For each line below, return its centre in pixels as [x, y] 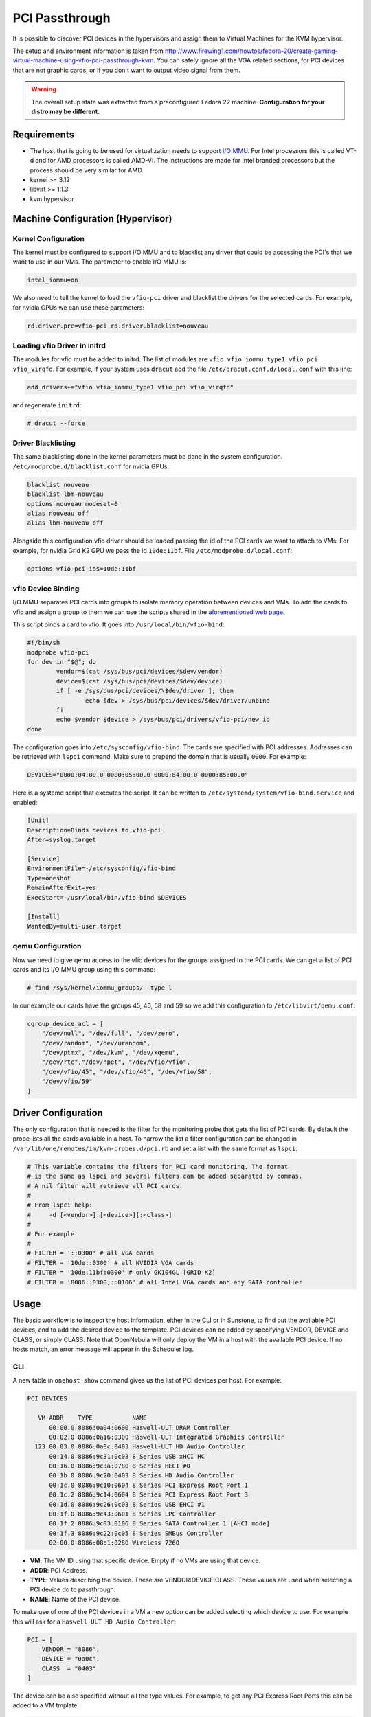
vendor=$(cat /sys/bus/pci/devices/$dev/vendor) [139, 672]
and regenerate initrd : [47, 405]
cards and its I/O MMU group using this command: [84, 969]
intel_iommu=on [53, 280]
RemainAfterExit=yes [61, 888]
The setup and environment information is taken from [88, 51]
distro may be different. [66, 111]
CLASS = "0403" [69, 1668]
